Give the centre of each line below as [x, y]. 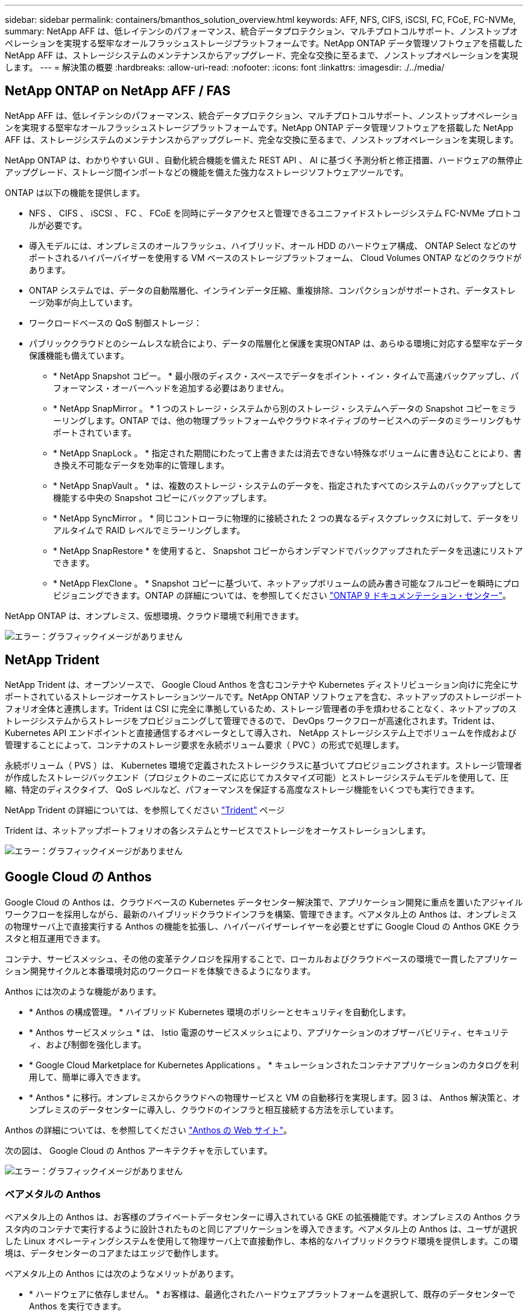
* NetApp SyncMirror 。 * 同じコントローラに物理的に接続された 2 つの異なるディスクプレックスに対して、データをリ [286, 518]
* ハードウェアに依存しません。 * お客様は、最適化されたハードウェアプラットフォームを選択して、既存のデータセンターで [272, 1294]
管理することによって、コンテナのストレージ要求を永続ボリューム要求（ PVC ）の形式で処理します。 [205, 745]
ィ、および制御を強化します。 [88, 1044]
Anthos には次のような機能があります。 [83, 991]
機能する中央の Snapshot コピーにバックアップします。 [162, 497]
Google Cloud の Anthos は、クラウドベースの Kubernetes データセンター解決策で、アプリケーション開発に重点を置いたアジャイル [264, 902]
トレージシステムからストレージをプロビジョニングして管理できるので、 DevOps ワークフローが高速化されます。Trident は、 [253, 720]
